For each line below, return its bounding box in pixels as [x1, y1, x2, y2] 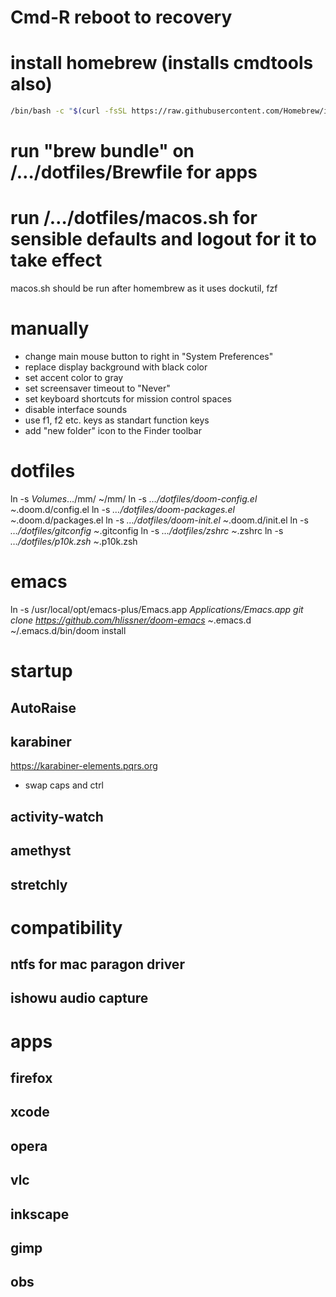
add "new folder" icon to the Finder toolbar [24, 425, 202, 437]
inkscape [10, 1206, 70, 1223]
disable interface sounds [24, 404, 128, 416]
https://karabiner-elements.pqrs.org [10, 760, 158, 772]
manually [10, 317, 90, 340]
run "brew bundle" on [10, 140, 195, 163]
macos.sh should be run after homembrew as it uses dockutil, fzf [10, 282, 278, 295]
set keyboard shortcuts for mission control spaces [24, 393, 232, 405]
